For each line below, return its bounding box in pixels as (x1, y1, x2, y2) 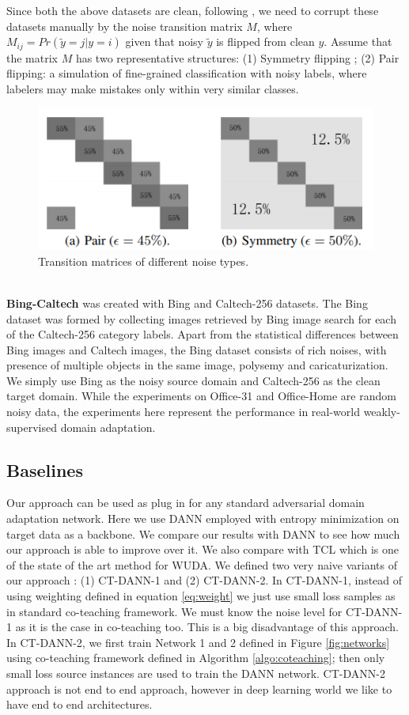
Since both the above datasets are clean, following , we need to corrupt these (6, 2, 379, 18)
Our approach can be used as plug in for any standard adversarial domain (6, 494, 365, 511)
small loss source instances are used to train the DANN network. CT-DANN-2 (6, 664, 385, 681)
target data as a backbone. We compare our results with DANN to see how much (6, 525, 400, 542)
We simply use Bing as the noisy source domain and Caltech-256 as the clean (6, 372, 381, 388)
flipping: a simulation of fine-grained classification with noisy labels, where (6, 65, 367, 81)
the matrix (6, 49, 58, 66)
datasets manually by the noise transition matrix (6, 17, 243, 34)
